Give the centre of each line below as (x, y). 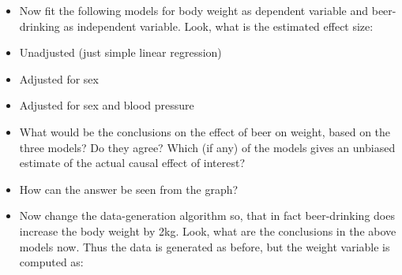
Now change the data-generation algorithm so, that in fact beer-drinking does (207, 216)
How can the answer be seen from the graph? (129, 189)
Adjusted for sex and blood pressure (107, 105)
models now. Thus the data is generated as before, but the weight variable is (205, 246)
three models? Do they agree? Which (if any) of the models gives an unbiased (207, 147)
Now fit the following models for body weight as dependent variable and (194, 10)
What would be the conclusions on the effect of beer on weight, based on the (205, 131)
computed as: (51, 262)
